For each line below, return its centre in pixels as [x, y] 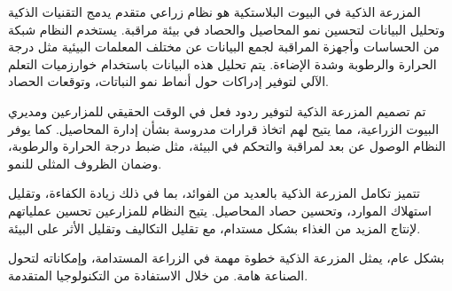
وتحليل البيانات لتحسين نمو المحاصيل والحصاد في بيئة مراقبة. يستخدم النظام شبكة [226, 29]
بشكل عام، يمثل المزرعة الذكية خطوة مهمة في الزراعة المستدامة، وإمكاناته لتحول [226, 258]
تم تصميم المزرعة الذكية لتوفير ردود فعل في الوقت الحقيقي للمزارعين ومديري [217, 110]
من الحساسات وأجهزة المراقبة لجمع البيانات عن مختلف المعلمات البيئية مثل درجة [224, 47]
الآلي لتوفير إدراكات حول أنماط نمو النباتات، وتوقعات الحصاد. [168, 81]
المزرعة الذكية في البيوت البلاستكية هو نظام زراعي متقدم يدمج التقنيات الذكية [214, 12]
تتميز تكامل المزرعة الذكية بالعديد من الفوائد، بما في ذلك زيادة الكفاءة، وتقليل [214, 193]
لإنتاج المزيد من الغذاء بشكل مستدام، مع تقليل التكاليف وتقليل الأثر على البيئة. [214, 228]
